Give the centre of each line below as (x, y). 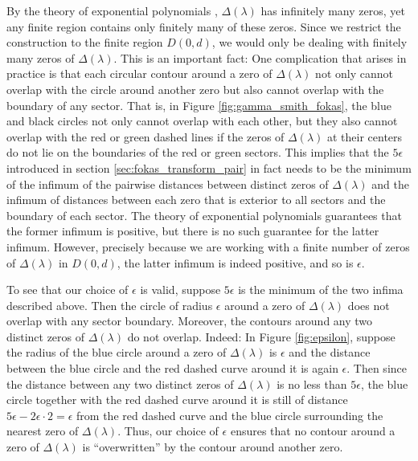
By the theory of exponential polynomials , (112, 10)
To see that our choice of (68, 290)
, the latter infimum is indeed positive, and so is (235, 262)
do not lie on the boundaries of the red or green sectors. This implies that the (198, 152)
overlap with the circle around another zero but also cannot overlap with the (195, 89)
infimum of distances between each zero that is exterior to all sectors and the (196, 200)
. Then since (377, 368)
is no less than (312, 383)
